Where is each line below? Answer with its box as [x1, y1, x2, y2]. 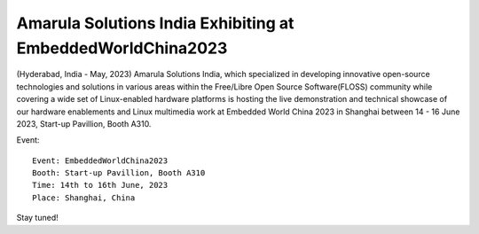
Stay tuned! [16, 213, 59, 223]
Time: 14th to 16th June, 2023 [32, 180, 169, 191]
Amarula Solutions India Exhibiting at [16, 13, 294, 33]
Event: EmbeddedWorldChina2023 [32, 155, 169, 166]
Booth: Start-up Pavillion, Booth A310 [32, 168, 206, 178]
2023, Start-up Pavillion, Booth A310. [16, 118, 152, 129]
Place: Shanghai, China [32, 192, 136, 203]
